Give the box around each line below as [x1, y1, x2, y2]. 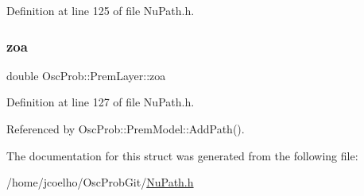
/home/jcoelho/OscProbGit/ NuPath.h [6, 174, 194, 190]
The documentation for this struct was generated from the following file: [6, 147, 358, 163]
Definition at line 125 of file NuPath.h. [6, 2, 195, 18]
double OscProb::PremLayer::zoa [6, 67, 166, 83]
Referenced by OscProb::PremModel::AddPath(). [6, 121, 245, 136]
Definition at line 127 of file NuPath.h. [6, 94, 195, 110]
